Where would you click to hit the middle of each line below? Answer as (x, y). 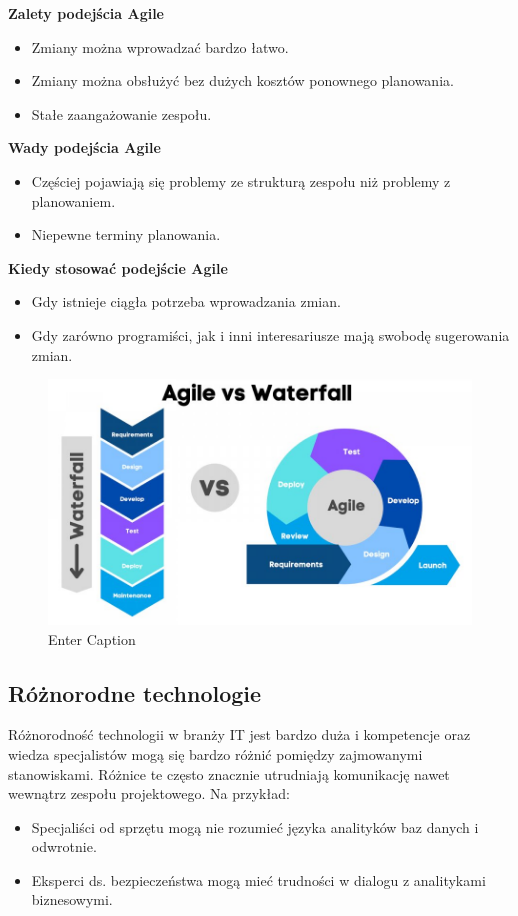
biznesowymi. (72, 899)
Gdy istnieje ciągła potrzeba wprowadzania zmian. (186, 301)
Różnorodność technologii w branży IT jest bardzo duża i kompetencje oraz (239, 734)
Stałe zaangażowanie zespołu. (121, 113)
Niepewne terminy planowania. (126, 234)
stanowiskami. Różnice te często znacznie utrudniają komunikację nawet (229, 773)
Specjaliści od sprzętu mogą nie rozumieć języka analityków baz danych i (255, 826)
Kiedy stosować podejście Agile (118, 267)
